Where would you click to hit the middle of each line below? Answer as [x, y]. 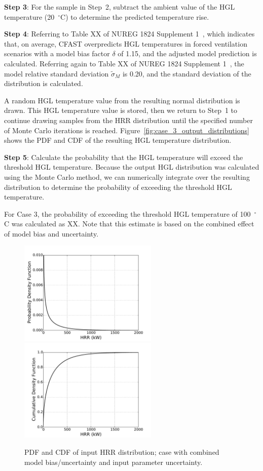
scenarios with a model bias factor [57, 53]
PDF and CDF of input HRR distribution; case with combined [122, 452]
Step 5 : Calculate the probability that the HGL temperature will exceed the [124, 157]
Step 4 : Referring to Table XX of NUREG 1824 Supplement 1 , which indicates [129, 34]
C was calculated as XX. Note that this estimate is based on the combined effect [129, 224]
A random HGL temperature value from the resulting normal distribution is [122, 100]
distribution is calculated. [44, 83]
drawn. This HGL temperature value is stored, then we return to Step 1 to [121, 110]
